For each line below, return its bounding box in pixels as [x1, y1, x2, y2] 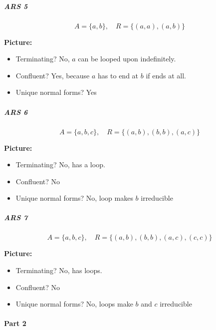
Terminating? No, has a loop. [15, 159, 105, 170]
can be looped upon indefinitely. [78, 53, 176, 64]
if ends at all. [146, 70, 186, 80]
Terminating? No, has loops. [15, 265, 102, 276]
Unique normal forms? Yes [15, 87, 97, 97]
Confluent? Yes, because [15, 70, 90, 80]
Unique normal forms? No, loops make [15, 299, 133, 309]
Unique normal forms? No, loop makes [15, 193, 133, 203]
